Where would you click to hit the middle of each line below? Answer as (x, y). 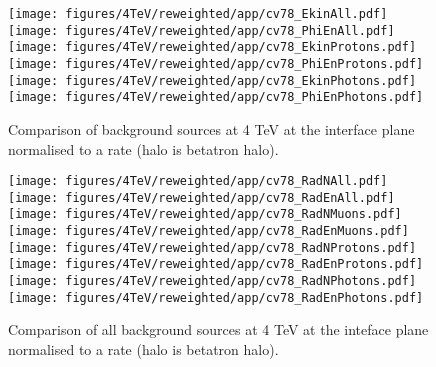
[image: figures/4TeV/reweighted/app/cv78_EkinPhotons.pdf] (212, 80)
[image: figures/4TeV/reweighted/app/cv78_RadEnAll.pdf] (201, 197)
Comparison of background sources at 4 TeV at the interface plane (211, 128)
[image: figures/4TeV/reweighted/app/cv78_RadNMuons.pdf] (205, 214)
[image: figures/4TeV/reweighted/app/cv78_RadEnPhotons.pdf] (216, 297)
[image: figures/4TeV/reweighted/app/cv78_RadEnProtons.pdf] (216, 264)
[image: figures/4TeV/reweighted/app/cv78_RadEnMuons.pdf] (208, 231)
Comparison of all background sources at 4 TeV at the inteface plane (218, 329)
